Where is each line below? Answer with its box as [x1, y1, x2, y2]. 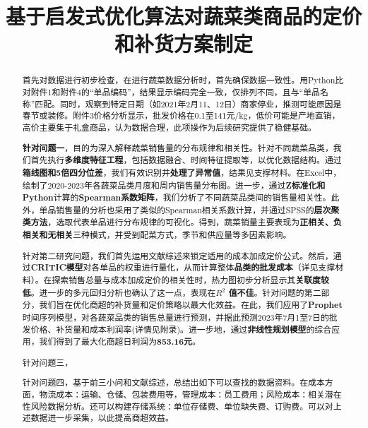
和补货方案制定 [114, 29, 253, 58]
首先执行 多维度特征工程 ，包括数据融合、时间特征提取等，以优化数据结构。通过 [30, 154, 342, 167]
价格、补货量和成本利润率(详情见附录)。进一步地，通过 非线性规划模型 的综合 [30, 323, 332, 335]
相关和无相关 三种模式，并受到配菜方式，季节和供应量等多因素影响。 [22, 229, 292, 242]
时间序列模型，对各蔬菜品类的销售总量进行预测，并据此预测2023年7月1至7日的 [22, 311, 329, 323]
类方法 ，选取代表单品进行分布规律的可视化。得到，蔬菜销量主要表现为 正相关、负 [22, 216, 342, 229]
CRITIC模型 [30, 261, 83, 274]
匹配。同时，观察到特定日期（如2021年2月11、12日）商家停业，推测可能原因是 [35, 97, 342, 109]
